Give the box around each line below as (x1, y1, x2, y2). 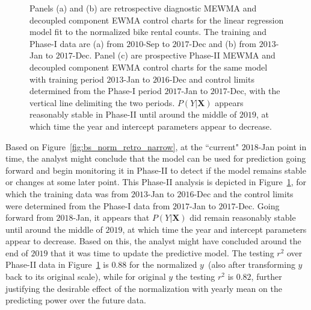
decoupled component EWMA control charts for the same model (29, 60, 268, 73)
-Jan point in (258, 140, 307, 153)
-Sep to (143, 37, 170, 49)
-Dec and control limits (169, 72, 254, 85)
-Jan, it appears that (73, 211, 150, 224)
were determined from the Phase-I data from (5, 199, 170, 212)
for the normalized (129, 258, 197, 271)
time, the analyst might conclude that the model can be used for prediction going (5, 152, 306, 165)
